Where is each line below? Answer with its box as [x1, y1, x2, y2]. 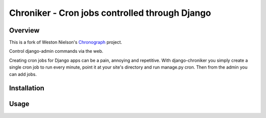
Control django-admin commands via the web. [9, 48, 103, 54]
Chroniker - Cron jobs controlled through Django [9, 7, 211, 18]
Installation [9, 84, 44, 92]
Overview [9, 26, 40, 35]
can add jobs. [9, 71, 37, 77]
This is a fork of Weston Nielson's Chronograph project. [9, 39, 123, 45]
